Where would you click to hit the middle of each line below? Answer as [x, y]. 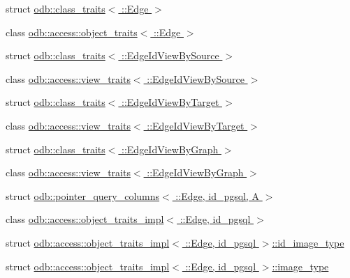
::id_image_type [308, 242]
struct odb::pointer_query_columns [83, 195]
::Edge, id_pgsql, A [218, 195]
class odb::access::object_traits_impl [85, 219]
